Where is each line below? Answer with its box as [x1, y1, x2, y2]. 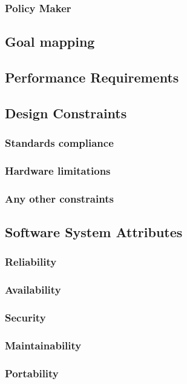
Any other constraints [5, 190, 114, 206]
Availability [5, 282, 61, 297]
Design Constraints [5, 103, 127, 122]
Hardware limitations [5, 163, 111, 178]
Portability [5, 365, 59, 380]
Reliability [5, 254, 57, 269]
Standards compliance [5, 135, 114, 150]
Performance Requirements [5, 68, 179, 87]
